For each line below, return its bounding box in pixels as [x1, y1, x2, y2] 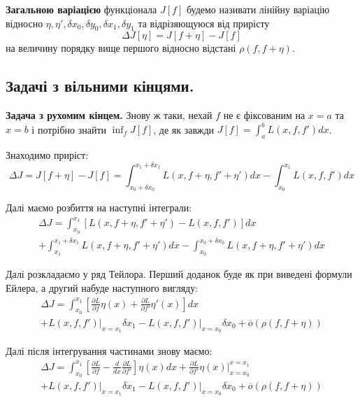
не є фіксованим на [223, 108, 305, 122]
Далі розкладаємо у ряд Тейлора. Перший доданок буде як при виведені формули [6, 267, 352, 281]
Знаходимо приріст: [6, 148, 89, 162]
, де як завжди [153, 122, 214, 136]
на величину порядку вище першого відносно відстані [6, 41, 236, 55]
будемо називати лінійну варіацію [186, 2, 330, 16]
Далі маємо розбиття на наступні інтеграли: [6, 200, 192, 215]
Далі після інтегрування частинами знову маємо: [6, 344, 213, 358]
